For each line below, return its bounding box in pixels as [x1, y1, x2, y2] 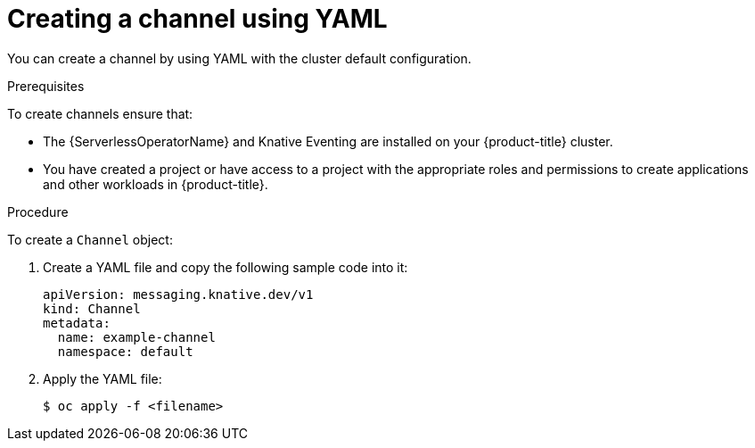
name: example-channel [57, 329, 216, 344]
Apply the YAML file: [43, 370, 162, 386]
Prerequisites [7, 78, 85, 94]
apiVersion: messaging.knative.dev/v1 [43, 286, 314, 302]
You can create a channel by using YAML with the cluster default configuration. [7, 50, 472, 66]
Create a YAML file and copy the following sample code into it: [43, 259, 408, 275]
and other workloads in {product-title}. [43, 176, 268, 192]
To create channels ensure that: [7, 105, 193, 121]
